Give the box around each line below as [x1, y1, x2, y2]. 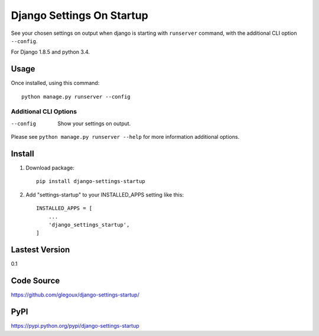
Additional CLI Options [11, 107, 77, 116]
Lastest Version [11, 245, 70, 255]
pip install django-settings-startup [36, 178, 146, 185]
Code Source [11, 276, 60, 286]
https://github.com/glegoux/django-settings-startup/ [11, 291, 140, 298]
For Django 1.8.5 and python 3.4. [11, 48, 90, 56]
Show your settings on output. [57, 120, 131, 127]
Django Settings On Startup [11, 9, 149, 22]
